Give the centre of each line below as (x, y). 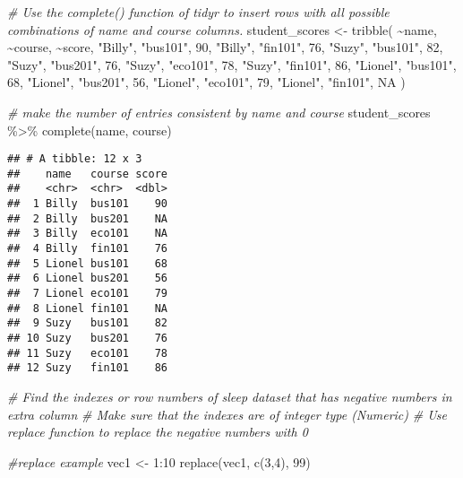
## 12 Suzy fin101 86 (87, 368)
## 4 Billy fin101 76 (87, 249)
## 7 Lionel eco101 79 (87, 294)
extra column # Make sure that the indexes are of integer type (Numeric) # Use (227, 414)
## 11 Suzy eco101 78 (87, 353)
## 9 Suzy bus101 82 (87, 323)
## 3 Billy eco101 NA (87, 234)
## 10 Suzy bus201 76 (87, 339)
